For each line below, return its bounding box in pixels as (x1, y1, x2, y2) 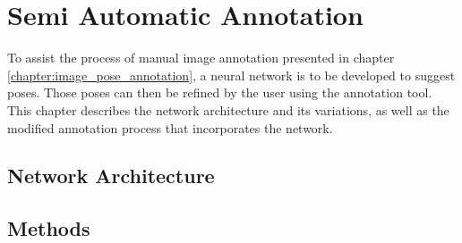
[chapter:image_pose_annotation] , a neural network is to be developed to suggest (7, 65, 456, 84)
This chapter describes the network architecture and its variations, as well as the (7, 100, 449, 119)
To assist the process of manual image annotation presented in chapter (7, 48, 395, 67)
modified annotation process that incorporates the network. (7, 118, 333, 137)
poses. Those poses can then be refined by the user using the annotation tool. (7, 83, 432, 102)
